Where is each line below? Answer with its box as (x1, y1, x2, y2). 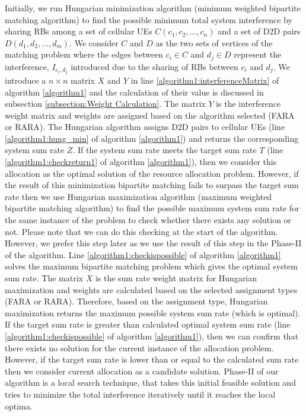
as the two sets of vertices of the (155, 36, 273, 49)
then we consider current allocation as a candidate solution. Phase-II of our (5, 364, 279, 377)
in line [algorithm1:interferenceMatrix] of (130, 74, 279, 86)
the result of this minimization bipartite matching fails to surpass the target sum (5, 179, 299, 191)
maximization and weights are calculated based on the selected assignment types (5, 283, 298, 296)
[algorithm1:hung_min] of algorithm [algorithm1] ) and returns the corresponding (5, 132, 299, 144)
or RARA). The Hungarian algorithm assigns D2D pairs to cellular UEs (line (5, 120, 285, 133)
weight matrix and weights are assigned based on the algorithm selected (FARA (5, 109, 295, 121)
